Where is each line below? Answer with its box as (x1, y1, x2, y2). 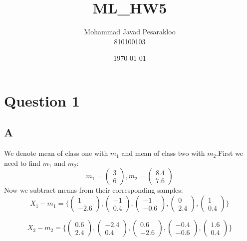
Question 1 (4, 90, 80, 111)
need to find (4, 157, 41, 168)
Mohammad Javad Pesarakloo (84, 26, 176, 37)
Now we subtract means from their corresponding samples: (4, 185, 183, 195)
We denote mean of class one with (4, 148, 108, 158)
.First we (216, 148, 244, 158)
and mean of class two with (121, 148, 205, 158)
